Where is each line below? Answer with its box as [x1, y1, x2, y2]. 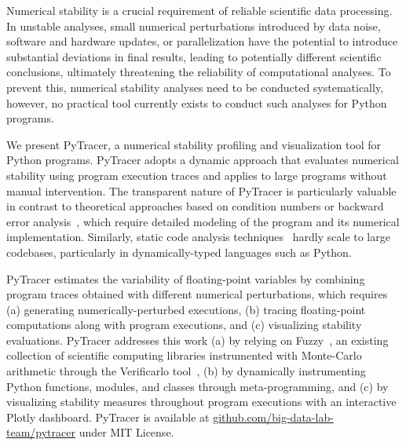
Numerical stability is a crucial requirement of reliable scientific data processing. [6, 2, 393, 18]
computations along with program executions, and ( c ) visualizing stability [6, 316, 362, 333]
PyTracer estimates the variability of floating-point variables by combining [6, 270, 365, 287]
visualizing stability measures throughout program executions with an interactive [6, 393, 397, 410]
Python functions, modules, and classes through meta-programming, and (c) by [6, 378, 389, 394]
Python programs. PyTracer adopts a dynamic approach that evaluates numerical [6, 152, 399, 168]
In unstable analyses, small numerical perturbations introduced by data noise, [6, 17, 381, 34]
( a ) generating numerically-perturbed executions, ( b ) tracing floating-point [6, 301, 366, 317]
